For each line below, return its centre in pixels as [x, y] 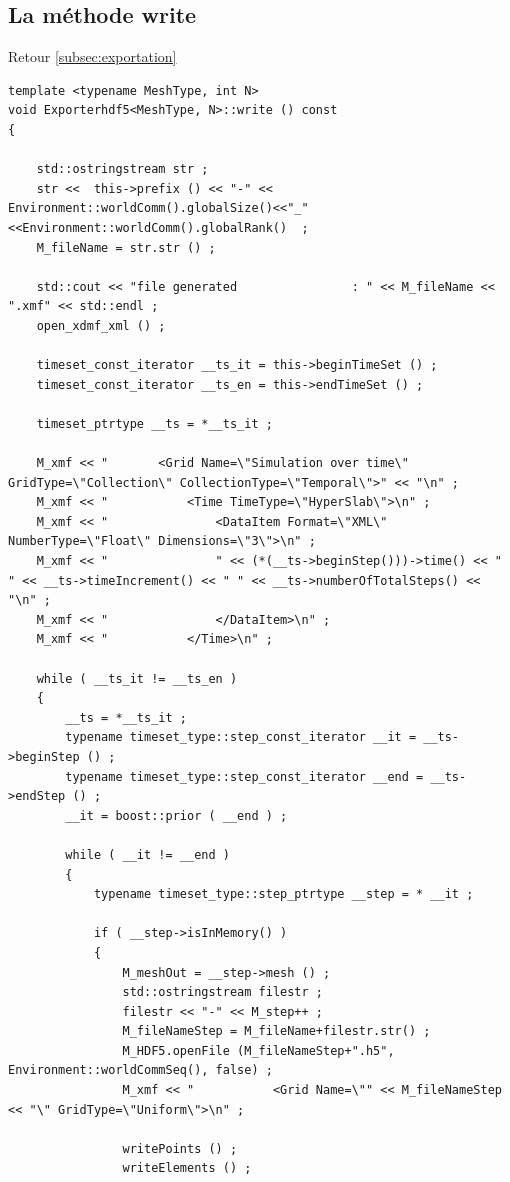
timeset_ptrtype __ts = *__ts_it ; [154, 423]
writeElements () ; [187, 1168]
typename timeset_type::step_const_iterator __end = [244, 776]
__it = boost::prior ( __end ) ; [176, 815]
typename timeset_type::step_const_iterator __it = [241, 737]
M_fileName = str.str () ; [126, 247]
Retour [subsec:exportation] [92, 56]
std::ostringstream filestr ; [222, 992]
